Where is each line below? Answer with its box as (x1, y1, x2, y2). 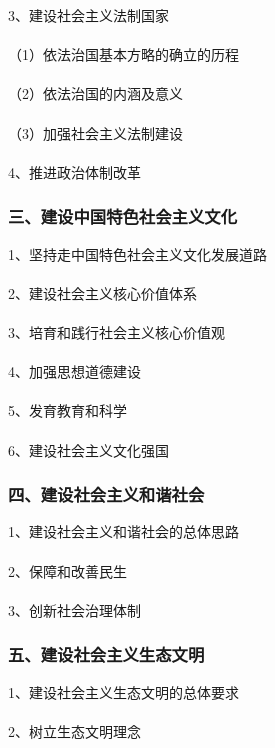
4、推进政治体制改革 (8, 161, 141, 182)
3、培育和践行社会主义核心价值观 (8, 321, 225, 342)
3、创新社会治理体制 (8, 599, 141, 620)
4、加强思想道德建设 (8, 361, 141, 382)
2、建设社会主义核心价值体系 (8, 282, 197, 303)
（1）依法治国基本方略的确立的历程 (8, 44, 239, 65)
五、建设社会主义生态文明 (8, 642, 205, 667)
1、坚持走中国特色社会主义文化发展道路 (8, 243, 267, 264)
